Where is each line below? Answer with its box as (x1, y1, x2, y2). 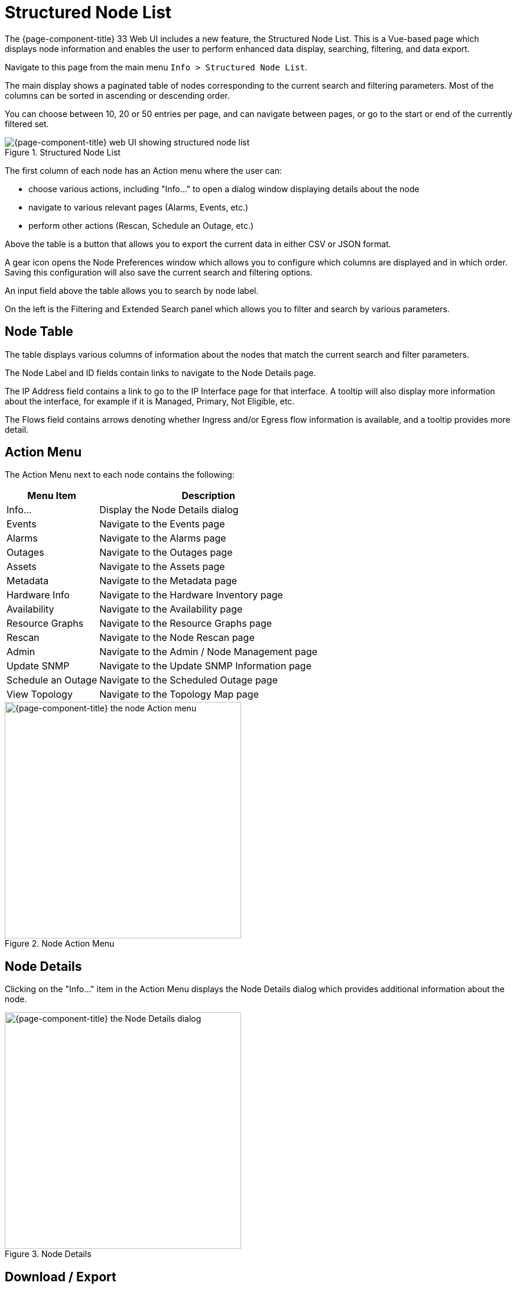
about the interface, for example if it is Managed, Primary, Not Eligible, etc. (5, 396, 295, 406)
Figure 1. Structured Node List (5, 147, 121, 157)
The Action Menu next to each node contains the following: (5, 469, 235, 480)
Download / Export (5, 1269, 116, 1284)
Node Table (5, 324, 73, 339)
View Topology (6, 688, 73, 701)
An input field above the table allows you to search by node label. (5, 285, 259, 296)
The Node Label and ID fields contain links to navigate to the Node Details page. (5, 367, 316, 378)
